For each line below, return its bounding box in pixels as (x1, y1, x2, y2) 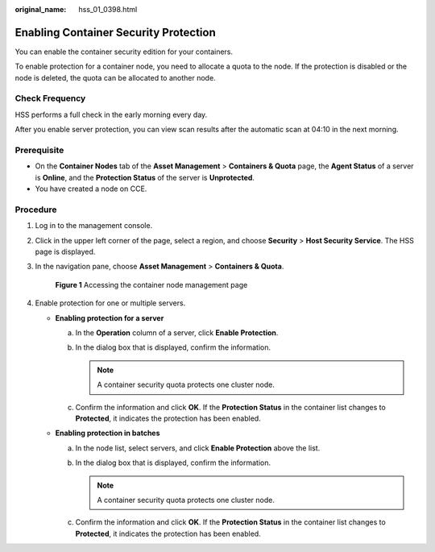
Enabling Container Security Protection (14, 25, 217, 39)
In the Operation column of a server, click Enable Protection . (75, 328, 279, 338)
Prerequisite (14, 144, 64, 156)
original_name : (14, 5, 67, 14)
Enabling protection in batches (55, 428, 160, 438)
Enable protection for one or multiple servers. (35, 298, 186, 308)
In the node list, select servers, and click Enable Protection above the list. (75, 443, 321, 453)
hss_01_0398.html (78, 5, 138, 14)
